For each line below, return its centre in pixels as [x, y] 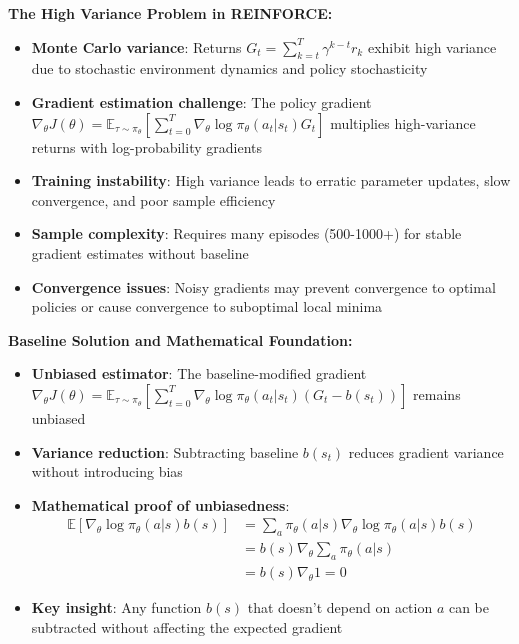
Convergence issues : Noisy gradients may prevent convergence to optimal [263, 286]
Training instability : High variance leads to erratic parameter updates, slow [271, 180]
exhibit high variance [432, 46]
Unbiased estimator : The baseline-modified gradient [199, 373]
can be [469, 606]
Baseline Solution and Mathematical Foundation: [180, 339]
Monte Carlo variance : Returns [136, 46]
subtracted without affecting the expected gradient [187, 626]
